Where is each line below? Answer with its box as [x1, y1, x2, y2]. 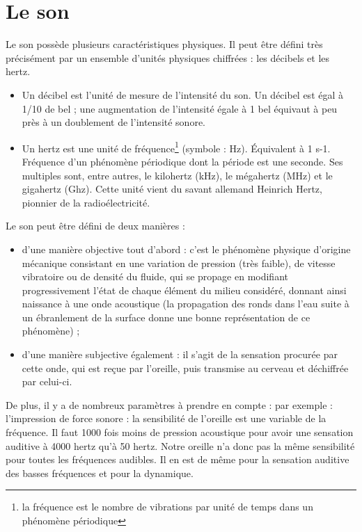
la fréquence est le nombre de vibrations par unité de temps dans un [22, 499, 313, 514]
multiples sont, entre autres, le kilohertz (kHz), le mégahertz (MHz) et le [22, 168, 333, 182]
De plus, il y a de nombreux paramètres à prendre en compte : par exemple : [6, 397, 333, 412]
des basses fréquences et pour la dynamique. [6, 465, 194, 480]
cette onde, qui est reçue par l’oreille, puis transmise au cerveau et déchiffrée [22, 360, 349, 375]
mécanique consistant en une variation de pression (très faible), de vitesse [22, 255, 336, 270]
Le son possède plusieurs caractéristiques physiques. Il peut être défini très [6, 37, 323, 51]
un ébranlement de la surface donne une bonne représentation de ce [22, 309, 310, 324]
